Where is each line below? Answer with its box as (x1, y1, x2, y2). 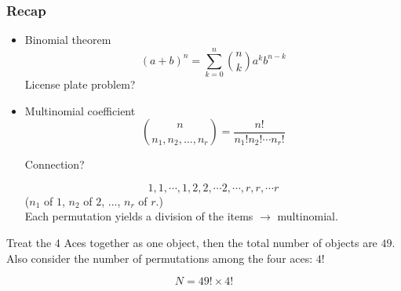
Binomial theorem (24, 31, 111, 48)
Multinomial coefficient (24, 102, 136, 118)
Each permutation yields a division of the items (24, 208, 253, 224)
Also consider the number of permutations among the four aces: (6, 249, 313, 266)
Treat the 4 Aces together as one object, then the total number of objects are (6, 234, 377, 250)
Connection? (24, 156, 85, 173)
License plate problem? (24, 75, 136, 92)
